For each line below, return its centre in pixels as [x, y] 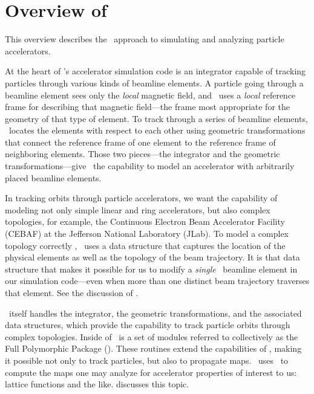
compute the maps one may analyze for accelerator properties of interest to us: [151, 372]
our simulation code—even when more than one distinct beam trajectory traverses [157, 281]
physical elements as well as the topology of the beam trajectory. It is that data [152, 257]
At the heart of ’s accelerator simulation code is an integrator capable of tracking [155, 71]
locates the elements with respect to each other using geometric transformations [157, 130]
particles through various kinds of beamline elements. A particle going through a [154, 82]
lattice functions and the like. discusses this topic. [97, 384]
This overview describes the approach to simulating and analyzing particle [145, 39]
